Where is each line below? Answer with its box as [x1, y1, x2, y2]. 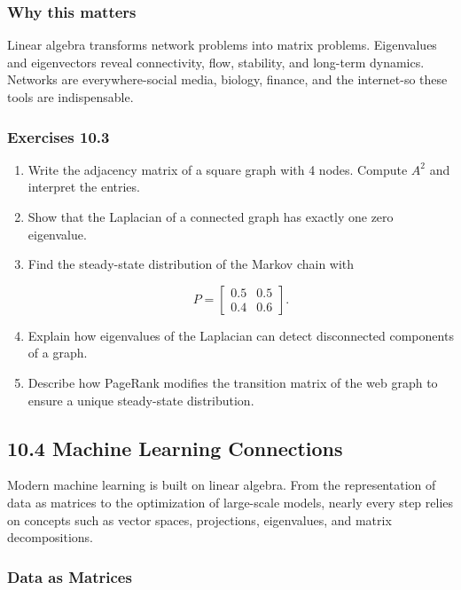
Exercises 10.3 [7, 125, 110, 147]
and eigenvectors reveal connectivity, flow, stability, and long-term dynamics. [7, 52, 425, 71]
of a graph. [27, 343, 88, 362]
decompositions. [7, 528, 93, 547]
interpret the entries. [27, 177, 140, 196]
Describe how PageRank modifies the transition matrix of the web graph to [27, 373, 438, 391]
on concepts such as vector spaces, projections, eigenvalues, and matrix [7, 510, 392, 529]
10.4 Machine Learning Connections [7, 434, 343, 461]
